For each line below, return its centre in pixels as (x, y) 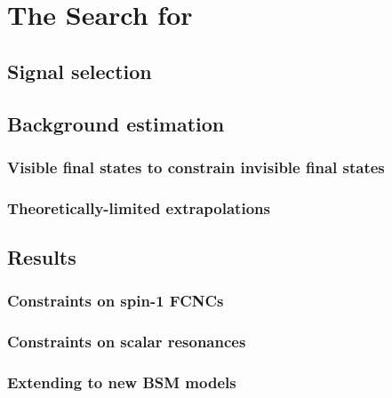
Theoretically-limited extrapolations (139, 207)
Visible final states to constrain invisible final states (196, 167)
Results (42, 257)
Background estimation (116, 123)
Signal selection (80, 71)
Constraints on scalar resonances (127, 342)
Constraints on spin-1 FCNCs (116, 301)
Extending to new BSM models (122, 382)
